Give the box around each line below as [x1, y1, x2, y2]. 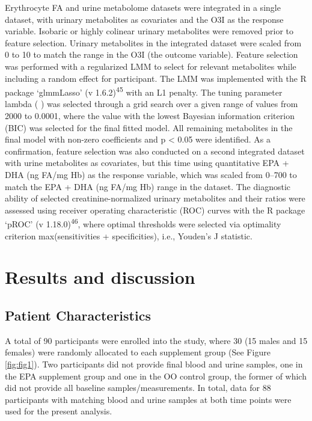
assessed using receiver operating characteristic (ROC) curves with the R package [5, 203, 305, 216]
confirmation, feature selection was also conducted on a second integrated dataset [5, 144, 305, 157]
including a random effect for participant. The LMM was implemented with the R [5, 72, 307, 84]
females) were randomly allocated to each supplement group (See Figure [5, 346, 271, 358]
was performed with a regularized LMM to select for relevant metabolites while [5, 60, 296, 72]
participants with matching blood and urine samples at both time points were [5, 393, 292, 405]
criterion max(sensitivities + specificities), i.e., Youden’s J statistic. [5, 229, 252, 242]
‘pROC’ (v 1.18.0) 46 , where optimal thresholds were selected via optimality [5, 216, 281, 230]
